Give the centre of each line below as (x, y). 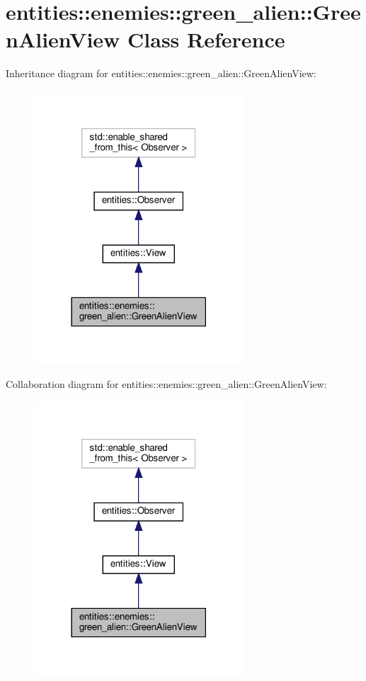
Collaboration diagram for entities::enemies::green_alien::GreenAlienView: (166, 384)
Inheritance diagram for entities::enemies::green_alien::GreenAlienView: (161, 73)
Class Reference (206, 39)
